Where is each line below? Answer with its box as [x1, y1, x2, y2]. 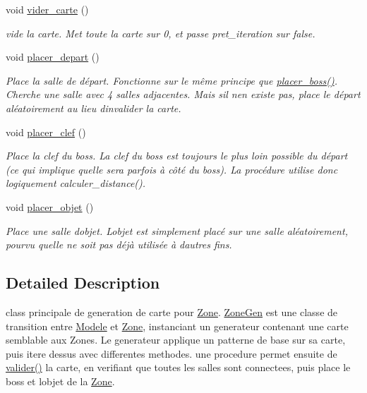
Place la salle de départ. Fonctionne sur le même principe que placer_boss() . [6, 73, 337, 87]
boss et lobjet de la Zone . [6, 373, 115, 388]
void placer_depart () [6, 49, 100, 64]
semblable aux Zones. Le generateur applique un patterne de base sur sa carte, [6, 332, 346, 347]
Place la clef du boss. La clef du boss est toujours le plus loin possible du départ [6, 148, 348, 163]
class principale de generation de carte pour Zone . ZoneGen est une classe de [6, 304, 338, 319]
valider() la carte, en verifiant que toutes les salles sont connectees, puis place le [6, 360, 351, 375]
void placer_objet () [6, 199, 94, 214]
